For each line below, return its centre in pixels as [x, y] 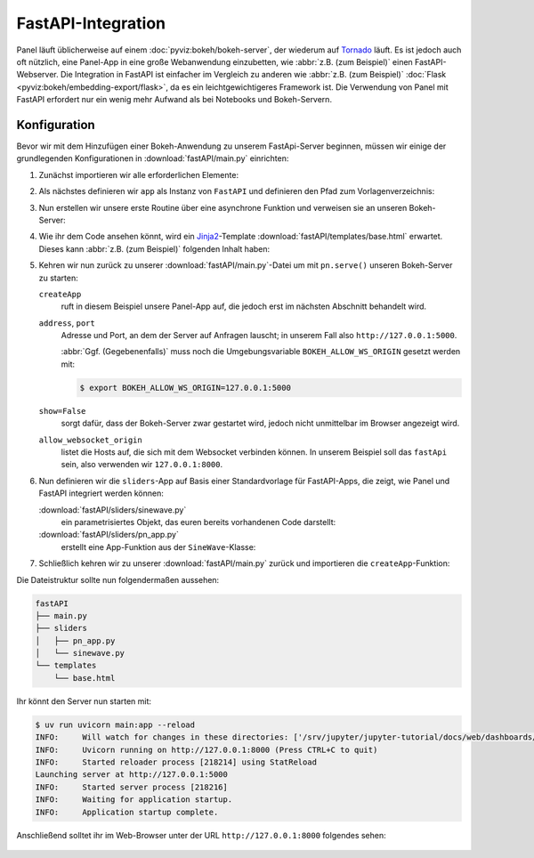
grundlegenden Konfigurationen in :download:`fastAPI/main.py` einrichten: [153, 158]
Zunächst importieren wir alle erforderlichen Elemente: [139, 174]
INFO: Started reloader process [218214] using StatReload [176, 762]
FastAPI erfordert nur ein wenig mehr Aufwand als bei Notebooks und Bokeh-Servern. [174, 100]
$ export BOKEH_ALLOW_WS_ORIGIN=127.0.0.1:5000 [185, 388]
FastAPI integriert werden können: [101, 493]
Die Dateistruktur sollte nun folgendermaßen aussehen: [118, 579]
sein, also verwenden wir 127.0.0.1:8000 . [142, 465]
